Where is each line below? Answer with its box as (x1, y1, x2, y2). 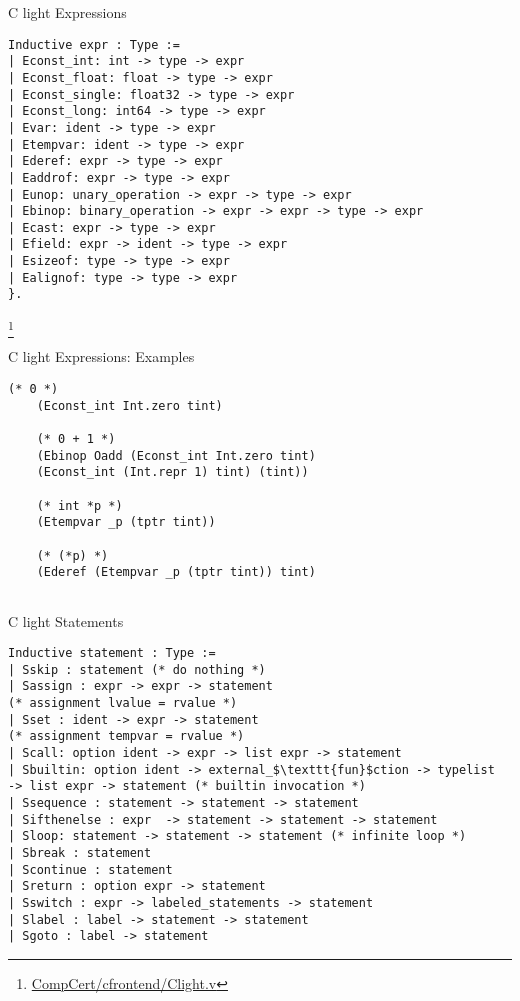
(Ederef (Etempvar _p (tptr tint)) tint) (36, 565, 316, 580)
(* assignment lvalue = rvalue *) (8, 696, 238, 711)
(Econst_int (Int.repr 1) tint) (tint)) (36, 465, 309, 480)
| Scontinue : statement (8, 862, 173, 877)
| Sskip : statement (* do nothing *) (8, 662, 266, 677)
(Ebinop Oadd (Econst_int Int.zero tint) (36, 448, 316, 463)
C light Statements (8, 610, 124, 631)
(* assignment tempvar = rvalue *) (8, 729, 245, 744)
